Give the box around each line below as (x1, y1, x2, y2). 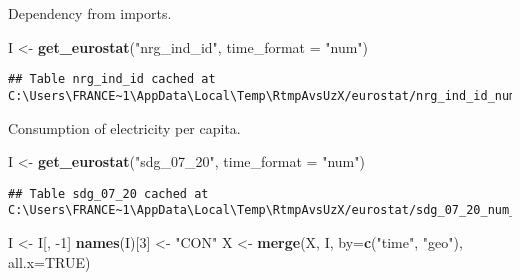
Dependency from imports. (8, 3, 172, 23)
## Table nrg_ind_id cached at (8, 72, 216, 87)
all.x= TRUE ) (8, 251, 91, 272)
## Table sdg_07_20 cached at (8, 186, 209, 201)
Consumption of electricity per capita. (8, 117, 241, 138)
